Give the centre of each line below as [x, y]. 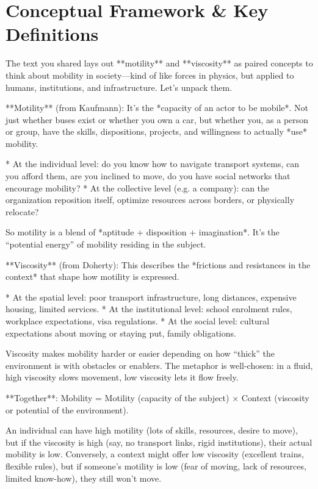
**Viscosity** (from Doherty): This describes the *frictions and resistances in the [158, 264]
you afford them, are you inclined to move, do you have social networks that [148, 176]
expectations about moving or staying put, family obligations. [121, 333]
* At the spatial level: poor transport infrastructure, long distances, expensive [151, 297]
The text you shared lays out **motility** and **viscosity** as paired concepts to [159, 63]
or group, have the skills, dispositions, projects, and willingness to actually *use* [156, 131]
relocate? [22, 211]
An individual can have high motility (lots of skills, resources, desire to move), [152, 430]
